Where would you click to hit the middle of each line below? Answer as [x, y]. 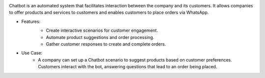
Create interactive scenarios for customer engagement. [102, 30]
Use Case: [32, 53]
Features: [31, 21]
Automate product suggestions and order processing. [100, 37]
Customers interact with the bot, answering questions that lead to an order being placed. [128, 67]
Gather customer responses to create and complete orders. [106, 44]
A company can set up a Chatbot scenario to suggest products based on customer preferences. [135, 60]
